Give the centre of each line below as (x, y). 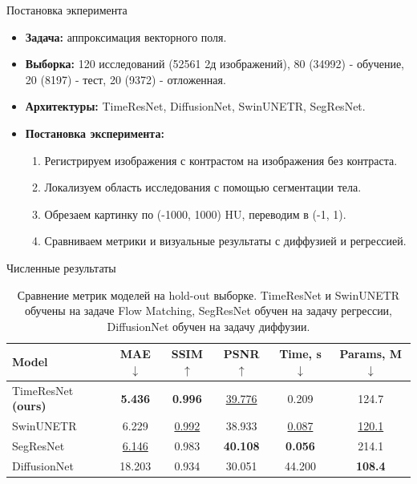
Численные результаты (61, 267)
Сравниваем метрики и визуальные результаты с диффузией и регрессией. (225, 241)
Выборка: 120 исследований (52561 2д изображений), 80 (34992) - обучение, (215, 64)
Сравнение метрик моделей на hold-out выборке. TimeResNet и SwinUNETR (208, 294)
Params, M (371, 354)
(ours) (29, 406)
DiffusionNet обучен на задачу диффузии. (208, 326)
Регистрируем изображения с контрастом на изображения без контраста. (221, 160)
